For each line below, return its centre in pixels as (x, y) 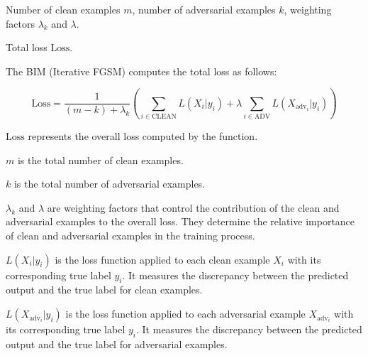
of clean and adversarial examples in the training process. (130, 236)
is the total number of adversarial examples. (110, 184)
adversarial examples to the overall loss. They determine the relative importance (180, 221)
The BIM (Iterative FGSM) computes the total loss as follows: (141, 71)
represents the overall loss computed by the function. (143, 136)
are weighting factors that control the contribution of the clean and (193, 207)
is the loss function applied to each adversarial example (185, 314)
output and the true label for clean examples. (104, 290)
